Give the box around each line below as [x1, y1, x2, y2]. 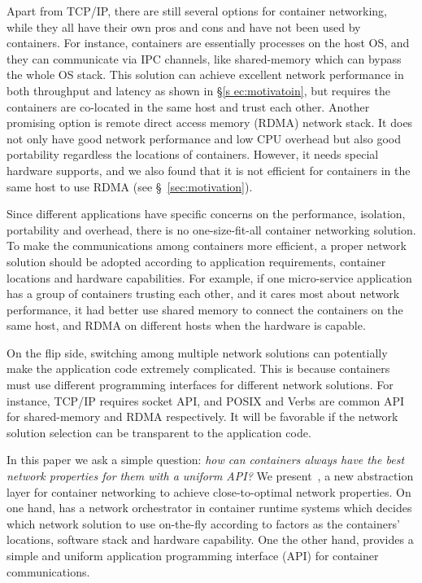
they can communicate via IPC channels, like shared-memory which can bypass [7, 50, 402, 67]
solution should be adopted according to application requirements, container [7, 252, 386, 270]
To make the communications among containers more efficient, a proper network [7, 237, 407, 254]
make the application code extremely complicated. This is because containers [7, 360, 390, 377]
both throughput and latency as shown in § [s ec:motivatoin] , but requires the [7, 81, 390, 99]
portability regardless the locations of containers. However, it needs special [7, 146, 379, 163]
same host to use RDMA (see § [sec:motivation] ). [7, 178, 253, 195]
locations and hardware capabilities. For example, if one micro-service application [7, 269, 412, 286]
